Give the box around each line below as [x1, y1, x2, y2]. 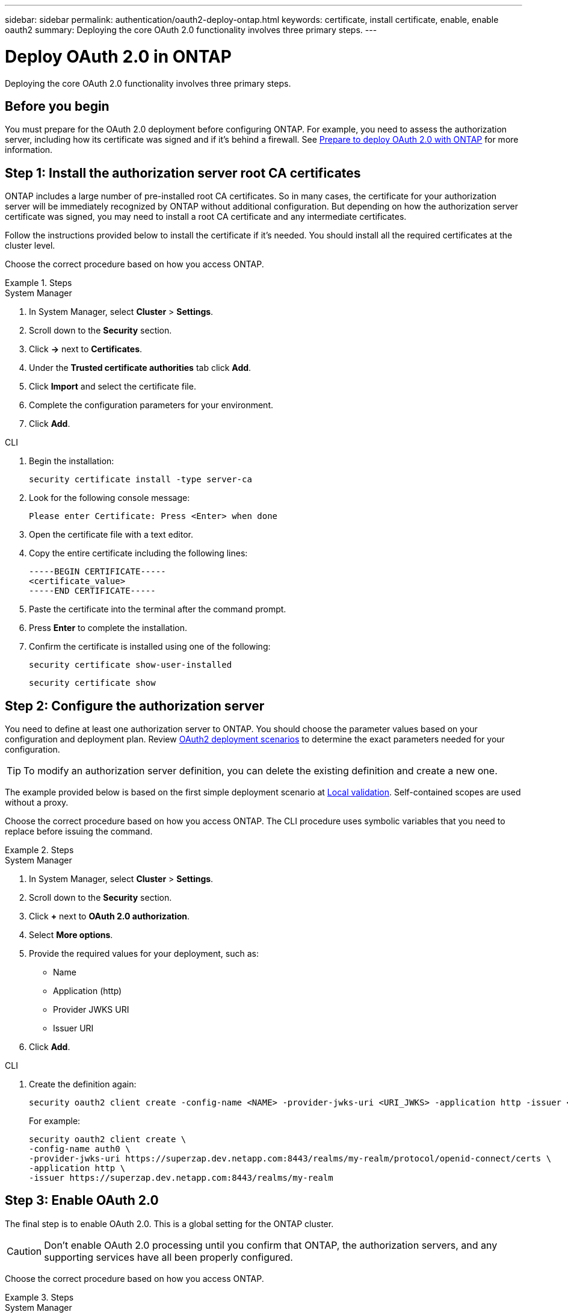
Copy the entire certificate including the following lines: [29, 548, 248, 559]
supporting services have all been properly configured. [44, 1251, 293, 1263]
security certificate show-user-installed [29, 660, 232, 670]
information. [5, 145, 53, 155]
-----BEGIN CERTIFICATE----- [29, 567, 166, 577]
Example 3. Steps [5, 1292, 74, 1302]
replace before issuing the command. [5, 826, 153, 837]
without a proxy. [5, 797, 69, 808]
